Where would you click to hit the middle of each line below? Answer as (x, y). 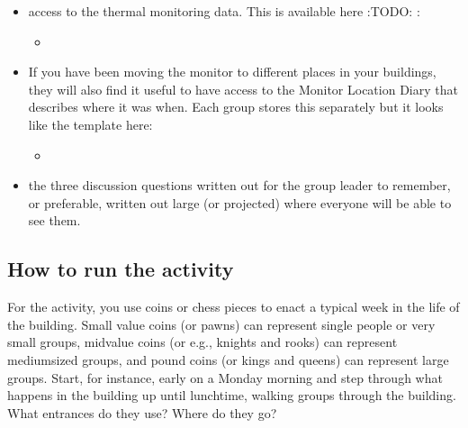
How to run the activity (121, 269)
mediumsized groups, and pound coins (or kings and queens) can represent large (228, 359)
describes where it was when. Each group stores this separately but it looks (236, 107)
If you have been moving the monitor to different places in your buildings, (232, 72)
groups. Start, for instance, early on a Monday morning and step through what (225, 377)
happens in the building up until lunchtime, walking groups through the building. (232, 395)
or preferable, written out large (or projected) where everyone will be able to (240, 202)
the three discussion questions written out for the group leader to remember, (239, 185)
